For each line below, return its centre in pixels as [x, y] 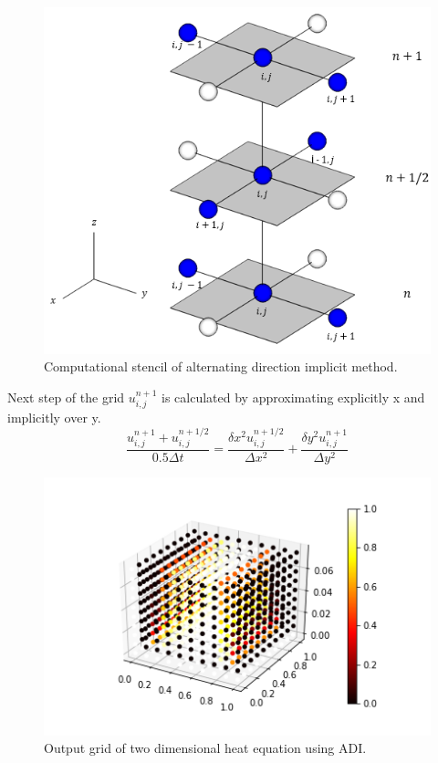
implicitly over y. [54, 418]
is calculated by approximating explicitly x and [293, 397]
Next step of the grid [66, 397]
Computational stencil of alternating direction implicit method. [221, 366]
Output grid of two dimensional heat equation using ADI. [205, 748]
